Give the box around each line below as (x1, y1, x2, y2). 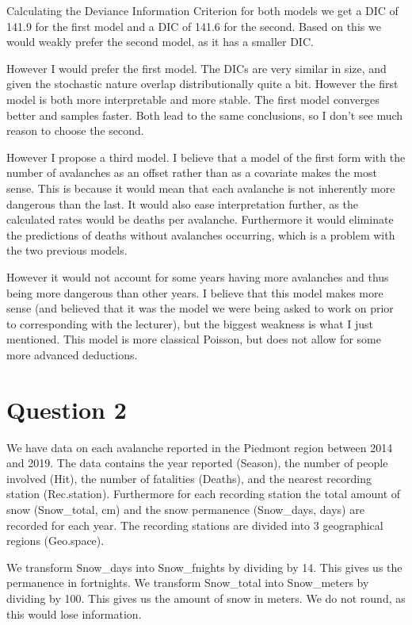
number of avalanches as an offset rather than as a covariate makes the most (6, 164, 377, 181)
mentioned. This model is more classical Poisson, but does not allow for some (6, 331, 381, 347)
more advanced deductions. (6, 346, 138, 362)
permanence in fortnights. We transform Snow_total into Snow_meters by (6, 574, 369, 591)
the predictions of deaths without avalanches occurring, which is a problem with (6, 226, 395, 243)
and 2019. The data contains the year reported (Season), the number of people (6, 454, 388, 471)
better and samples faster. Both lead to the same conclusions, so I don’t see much (6, 106, 403, 123)
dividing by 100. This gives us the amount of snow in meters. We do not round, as (6, 589, 406, 606)
